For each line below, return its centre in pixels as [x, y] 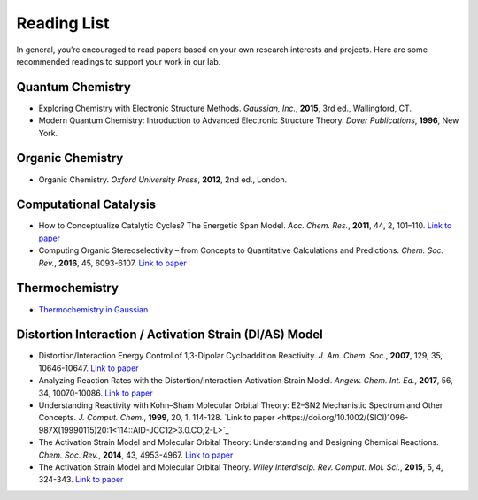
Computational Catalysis [86, 205]
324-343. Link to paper [81, 480]
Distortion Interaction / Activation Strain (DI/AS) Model [170, 335]
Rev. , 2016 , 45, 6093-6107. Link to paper [113, 263]
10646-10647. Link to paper [89, 368]
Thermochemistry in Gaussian [93, 309]
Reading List [63, 23]
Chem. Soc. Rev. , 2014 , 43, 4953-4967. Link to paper [136, 455]
